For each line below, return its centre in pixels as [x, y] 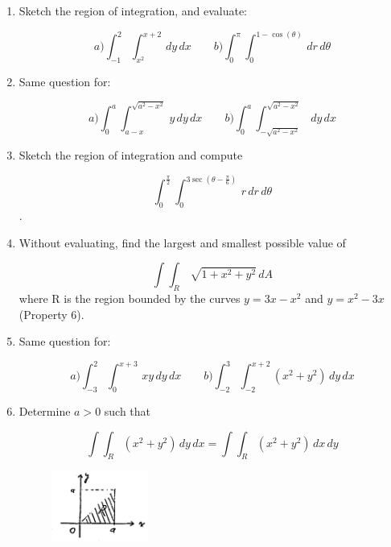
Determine [45, 411]
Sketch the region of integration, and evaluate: [133, 10]
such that [128, 411]
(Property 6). [51, 314]
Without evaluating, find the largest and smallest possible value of [182, 242]
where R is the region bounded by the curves [130, 298]
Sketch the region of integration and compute [131, 155]
